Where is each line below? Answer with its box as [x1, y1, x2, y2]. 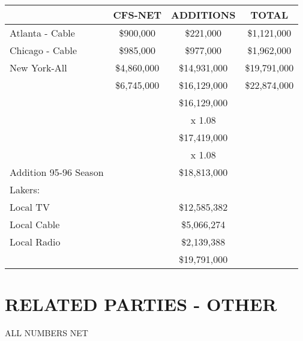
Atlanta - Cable [10, 26, 75, 40]
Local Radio [10, 235, 61, 249]
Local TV [10, 200, 50, 214]
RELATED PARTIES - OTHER [5, 292, 277, 316]
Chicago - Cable [10, 43, 77, 57]
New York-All [10, 61, 67, 74]
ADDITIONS [171, 8, 236, 22]
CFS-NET [113, 8, 162, 22]
